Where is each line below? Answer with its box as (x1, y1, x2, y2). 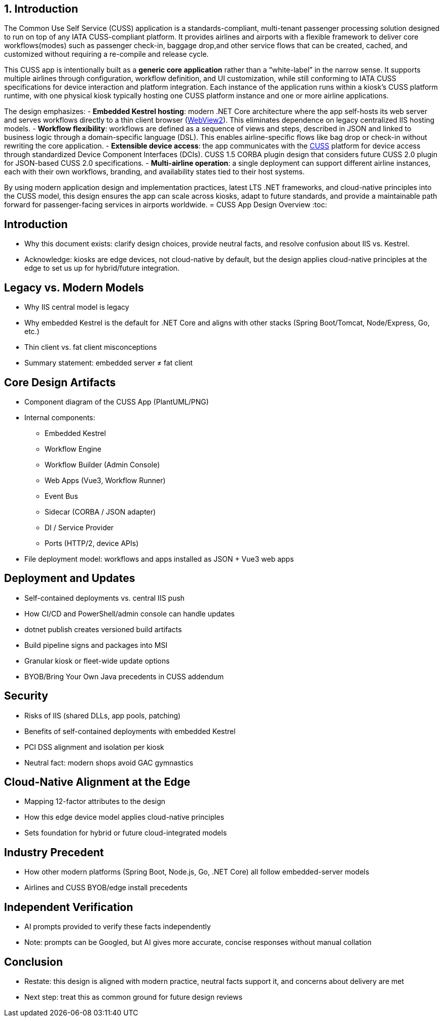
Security (4, 689, 48, 703)
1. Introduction (4, 3, 78, 15)
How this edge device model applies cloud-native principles (24, 813, 225, 822)
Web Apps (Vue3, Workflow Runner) (45, 476, 166, 485)
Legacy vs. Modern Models (4, 281, 144, 294)
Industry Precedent (4, 846, 104, 859)
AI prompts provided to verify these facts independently (24, 922, 211, 931)
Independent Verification (4, 900, 133, 914)
